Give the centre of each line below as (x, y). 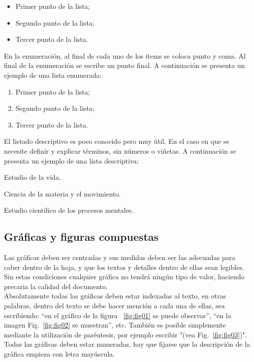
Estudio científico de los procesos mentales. (69, 210)
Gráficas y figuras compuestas (81, 237)
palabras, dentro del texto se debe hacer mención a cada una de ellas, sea (114, 306)
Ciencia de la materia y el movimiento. (63, 193)
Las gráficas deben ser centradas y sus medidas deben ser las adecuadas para (120, 257)
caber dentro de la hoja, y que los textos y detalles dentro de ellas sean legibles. (124, 267)
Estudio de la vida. (32, 177)
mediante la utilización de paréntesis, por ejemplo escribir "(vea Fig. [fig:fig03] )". (126, 334)
